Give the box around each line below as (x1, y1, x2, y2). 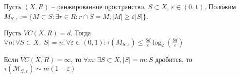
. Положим (204, 1, 236, 11)
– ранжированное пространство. (51, 1, 146, 11)
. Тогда (70, 28, 91, 38)
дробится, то (155, 54, 192, 64)
